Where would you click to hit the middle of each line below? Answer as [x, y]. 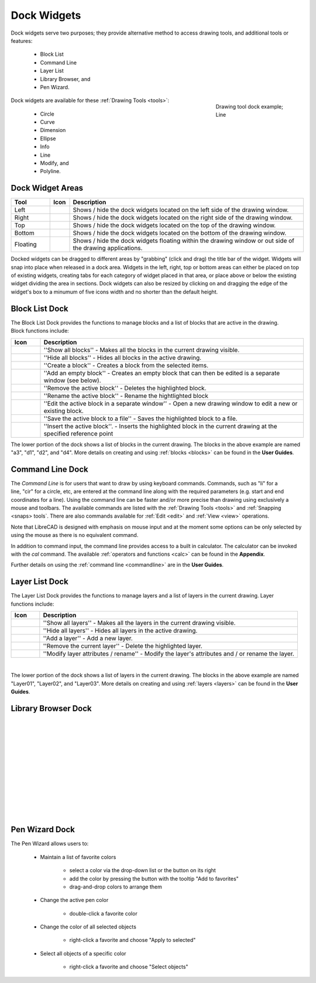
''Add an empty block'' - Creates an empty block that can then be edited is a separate [162, 373]
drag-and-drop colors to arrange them [116, 887]
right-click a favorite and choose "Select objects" [129, 967]
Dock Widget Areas [47, 188]
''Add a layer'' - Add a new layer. [88, 639]
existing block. [64, 411]
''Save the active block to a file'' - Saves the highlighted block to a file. [140, 418]
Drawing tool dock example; [249, 107]
